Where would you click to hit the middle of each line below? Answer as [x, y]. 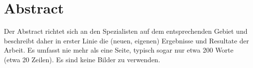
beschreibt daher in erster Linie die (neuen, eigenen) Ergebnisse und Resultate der [126, 40]
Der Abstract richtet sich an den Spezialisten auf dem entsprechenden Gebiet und [126, 31]
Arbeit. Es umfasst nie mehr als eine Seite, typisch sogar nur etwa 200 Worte [119, 50]
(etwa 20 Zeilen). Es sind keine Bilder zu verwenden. [82, 59]
